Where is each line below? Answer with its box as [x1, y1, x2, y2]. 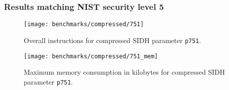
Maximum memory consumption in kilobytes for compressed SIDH [24, 67, 225, 77]
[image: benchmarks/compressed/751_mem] [24, 52, 158, 60]
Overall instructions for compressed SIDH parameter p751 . [24, 35, 201, 45]
